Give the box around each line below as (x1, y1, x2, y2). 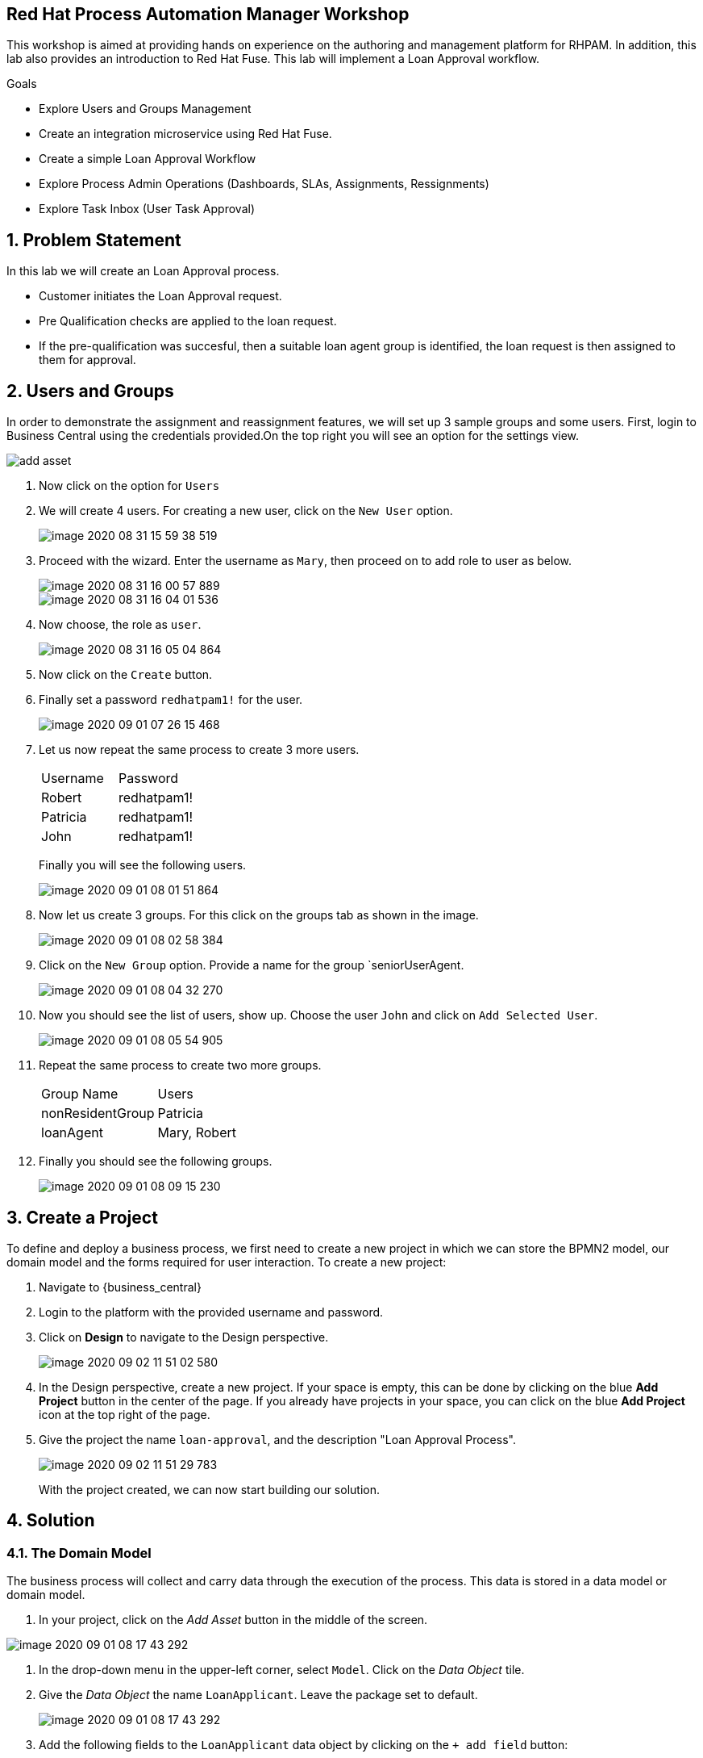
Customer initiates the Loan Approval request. (39, 289, 282, 303)
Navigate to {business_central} (39, 1279, 202, 1294)
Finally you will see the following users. (39, 858, 247, 873)
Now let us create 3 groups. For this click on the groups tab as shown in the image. (39, 908, 479, 923)
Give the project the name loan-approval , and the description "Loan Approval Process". (39, 1432, 516, 1446)
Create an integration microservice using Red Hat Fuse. (39, 127, 332, 141)
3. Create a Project (6, 1207, 158, 1228)
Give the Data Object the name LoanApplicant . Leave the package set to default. (39, 1688, 478, 1702)
